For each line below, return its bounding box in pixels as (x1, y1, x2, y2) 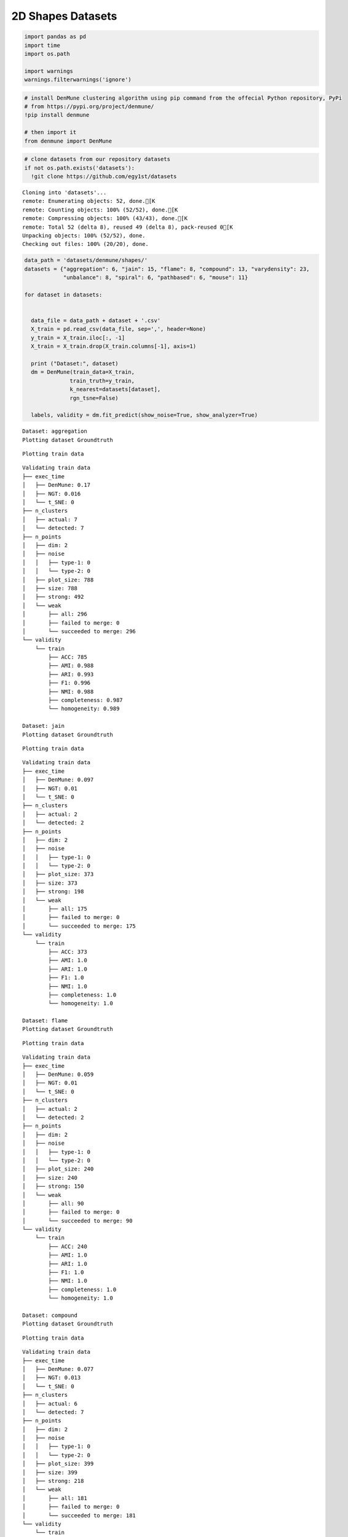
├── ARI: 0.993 (48, 671, 94, 678)
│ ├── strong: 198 (22, 888, 84, 895)
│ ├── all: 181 (22, 1495, 87, 1501)
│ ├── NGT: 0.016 (22, 490, 81, 497)
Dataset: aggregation (22, 428, 87, 435)
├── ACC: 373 (48, 948, 87, 955)
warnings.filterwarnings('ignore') (24, 76, 132, 83)
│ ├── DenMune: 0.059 (22, 1071, 94, 1078)
